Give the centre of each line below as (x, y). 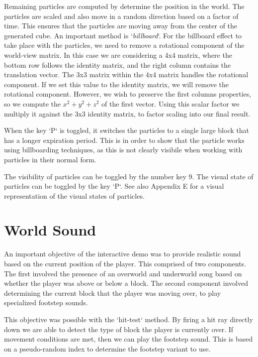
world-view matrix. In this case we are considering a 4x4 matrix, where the (118, 55)
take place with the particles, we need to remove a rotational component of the (124, 45)
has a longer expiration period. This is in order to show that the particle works (124, 140)
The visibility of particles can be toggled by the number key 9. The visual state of (129, 176)
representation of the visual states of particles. (74, 195)
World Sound (50, 230)
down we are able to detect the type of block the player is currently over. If (119, 329)
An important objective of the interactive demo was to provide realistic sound (123, 254)
